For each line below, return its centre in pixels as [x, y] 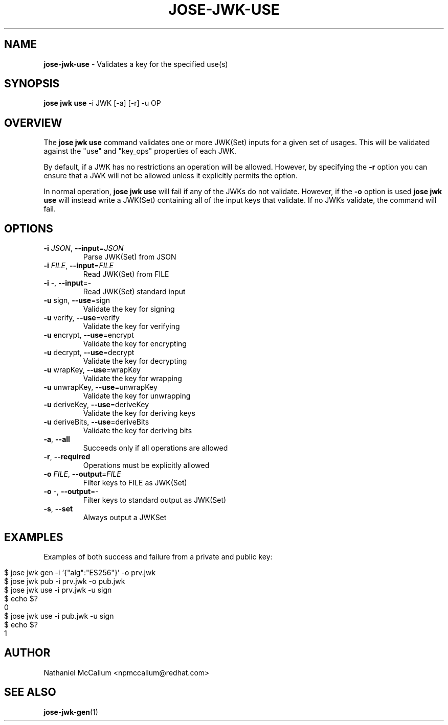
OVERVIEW [33, 123]
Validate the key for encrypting [135, 344]
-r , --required [67, 457]
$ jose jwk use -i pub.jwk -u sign [59, 616]
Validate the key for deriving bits [138, 431]
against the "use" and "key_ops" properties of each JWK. [140, 151]
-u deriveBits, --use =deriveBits [96, 422]
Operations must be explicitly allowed [146, 465]
